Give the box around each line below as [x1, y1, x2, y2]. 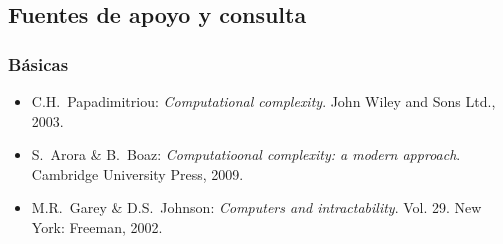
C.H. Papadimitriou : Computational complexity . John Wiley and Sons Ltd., [31, 91, 496, 111]
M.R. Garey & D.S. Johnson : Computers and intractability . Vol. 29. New [31, 197, 482, 218]
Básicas [8, 51, 69, 76]
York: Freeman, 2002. [31, 216, 163, 237]
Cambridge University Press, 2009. [31, 163, 244, 184]
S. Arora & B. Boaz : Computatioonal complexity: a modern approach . [31, 144, 461, 165]
